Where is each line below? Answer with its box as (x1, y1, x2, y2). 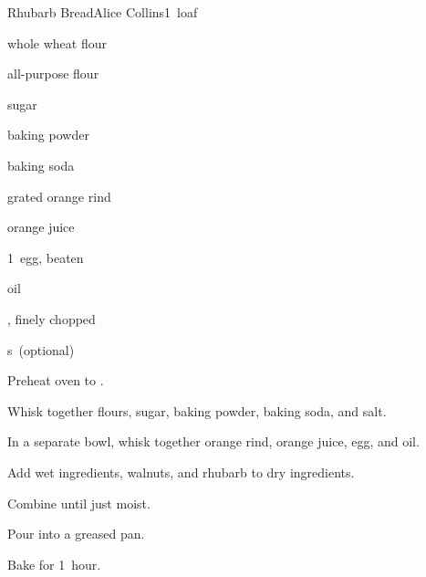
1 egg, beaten (7, 247, 84, 267)
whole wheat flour (7, 33, 107, 52)
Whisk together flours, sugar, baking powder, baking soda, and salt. (7, 401, 387, 420)
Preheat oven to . (7, 371, 104, 390)
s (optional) (7, 340, 75, 359)
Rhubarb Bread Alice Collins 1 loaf (7, 3, 198, 21)
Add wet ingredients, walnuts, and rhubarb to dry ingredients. (7, 462, 355, 481)
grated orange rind (7, 186, 111, 205)
